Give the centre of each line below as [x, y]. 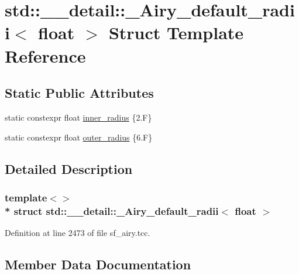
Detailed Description [69, 168]
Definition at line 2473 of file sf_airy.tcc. [78, 233]
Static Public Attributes [79, 93]
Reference [45, 55]
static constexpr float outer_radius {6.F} [79, 137]
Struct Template [176, 32]
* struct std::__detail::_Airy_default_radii [112, 210]
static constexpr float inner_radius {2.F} [78, 117]
